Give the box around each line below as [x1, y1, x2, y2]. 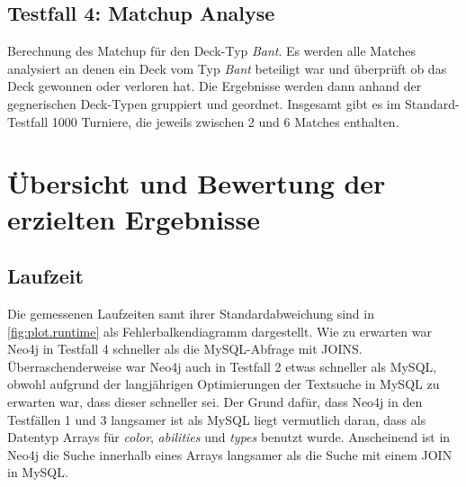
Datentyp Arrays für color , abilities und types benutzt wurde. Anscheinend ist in [7, 428, 451, 446]
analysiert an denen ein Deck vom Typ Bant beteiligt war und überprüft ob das [7, 59, 447, 77]
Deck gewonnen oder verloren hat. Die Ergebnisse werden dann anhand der [7, 77, 422, 95]
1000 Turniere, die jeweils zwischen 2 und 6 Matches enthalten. [51, 112, 399, 131]
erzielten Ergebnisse [7, 200, 261, 237]
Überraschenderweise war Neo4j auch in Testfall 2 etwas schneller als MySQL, [7, 356, 437, 375]
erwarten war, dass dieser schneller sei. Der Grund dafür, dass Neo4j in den [7, 392, 423, 410]
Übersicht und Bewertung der [7, 165, 386, 202]
